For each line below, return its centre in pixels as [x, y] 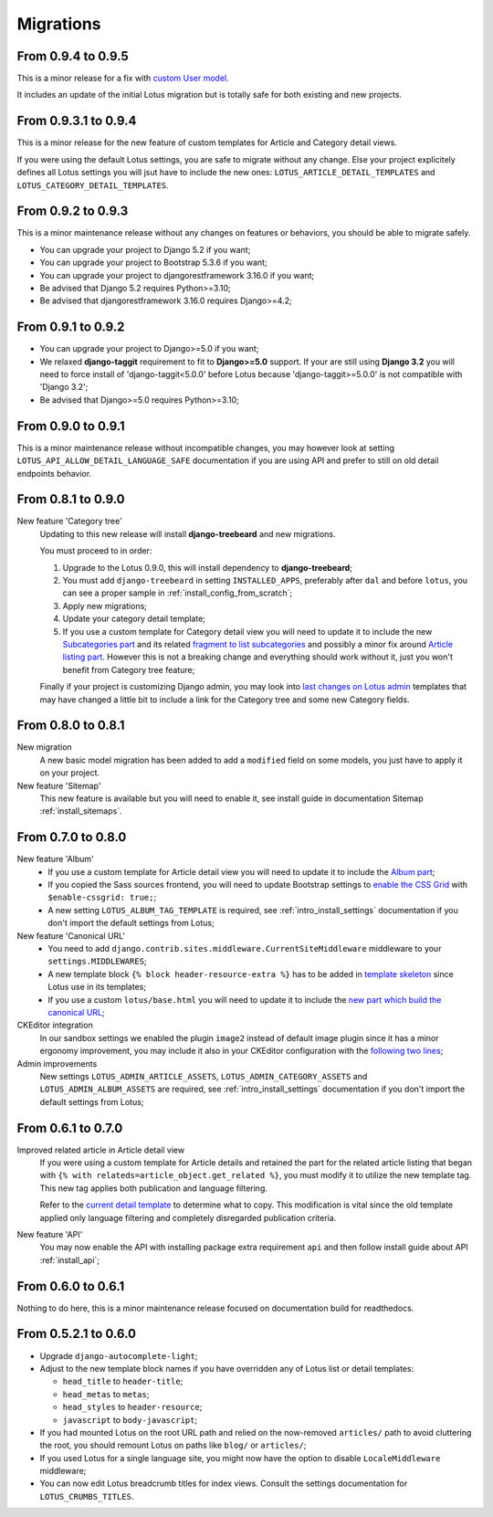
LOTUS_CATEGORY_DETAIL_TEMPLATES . [93, 185]
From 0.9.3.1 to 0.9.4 [77, 121]
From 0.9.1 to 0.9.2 [71, 327]
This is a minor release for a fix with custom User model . [123, 79]
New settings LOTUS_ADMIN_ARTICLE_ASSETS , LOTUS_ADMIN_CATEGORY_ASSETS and [204, 1076]
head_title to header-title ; [123, 1381]
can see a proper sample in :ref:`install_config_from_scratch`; [177, 593]
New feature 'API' [50, 1234]
